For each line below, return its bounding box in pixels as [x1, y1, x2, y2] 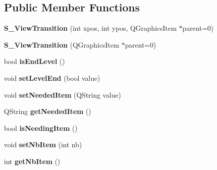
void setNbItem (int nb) [4, 139, 82, 150]
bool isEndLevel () [4, 56, 65, 66]
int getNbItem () [4, 156, 60, 166]
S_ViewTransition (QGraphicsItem [4, 39, 119, 50]
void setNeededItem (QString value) [4, 89, 121, 100]
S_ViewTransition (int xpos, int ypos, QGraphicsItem [4, 23, 177, 33]
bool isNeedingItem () [4, 122, 78, 133]
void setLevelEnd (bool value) [4, 72, 100, 83]
